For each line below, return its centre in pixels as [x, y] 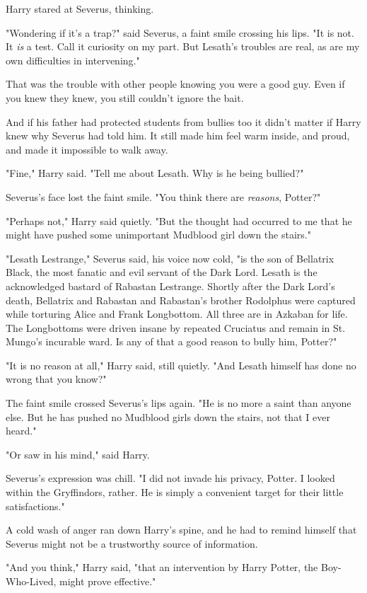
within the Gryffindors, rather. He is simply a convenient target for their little [175, 492]
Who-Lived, [31, 581]
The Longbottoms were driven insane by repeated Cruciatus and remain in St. [176, 327]
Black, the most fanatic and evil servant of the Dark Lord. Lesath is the [162, 272]
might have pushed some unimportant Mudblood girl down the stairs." [158, 235]
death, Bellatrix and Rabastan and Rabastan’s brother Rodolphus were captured [181, 300]
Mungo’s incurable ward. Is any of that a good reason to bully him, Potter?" [171, 341]
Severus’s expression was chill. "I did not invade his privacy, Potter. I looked [170, 478]
